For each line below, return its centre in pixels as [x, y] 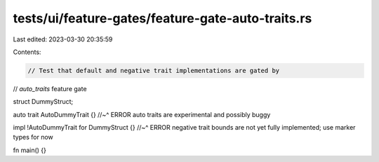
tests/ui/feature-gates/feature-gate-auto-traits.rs [162, 18]
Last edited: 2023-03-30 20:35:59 [63, 39]
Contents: [27, 52]
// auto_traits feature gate [50, 88]
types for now [33, 137]
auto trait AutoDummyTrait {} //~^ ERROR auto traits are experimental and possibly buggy [142, 114]
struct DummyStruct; [43, 102]
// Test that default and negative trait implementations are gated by [154, 70]
